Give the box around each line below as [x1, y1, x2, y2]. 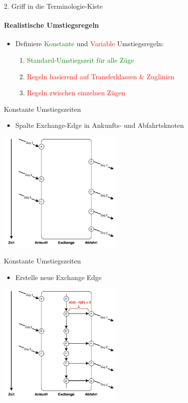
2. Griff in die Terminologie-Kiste [4, 1, 103, 11]
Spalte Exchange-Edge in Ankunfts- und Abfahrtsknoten [15, 120, 184, 130]
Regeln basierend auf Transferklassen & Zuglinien [27, 71, 174, 81]
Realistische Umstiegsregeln [4, 20, 99, 30]
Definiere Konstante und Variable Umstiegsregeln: [15, 38, 164, 49]
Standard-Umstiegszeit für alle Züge [27, 54, 134, 65]
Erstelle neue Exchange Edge [15, 272, 102, 282]
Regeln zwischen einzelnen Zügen [27, 88, 125, 98]
